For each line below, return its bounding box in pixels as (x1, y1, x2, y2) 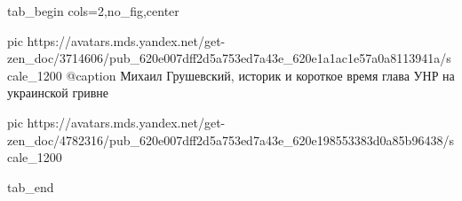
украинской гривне (7, 83, 109, 102)
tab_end (7, 177, 54, 196)
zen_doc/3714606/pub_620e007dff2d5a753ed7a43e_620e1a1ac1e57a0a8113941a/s (7, 49, 451, 67)
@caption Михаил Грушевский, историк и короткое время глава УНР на (66, 66, 455, 84)
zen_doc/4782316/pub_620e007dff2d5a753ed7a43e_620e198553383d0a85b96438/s (7, 130, 454, 149)
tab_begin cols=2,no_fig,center (7, 2, 179, 19)
